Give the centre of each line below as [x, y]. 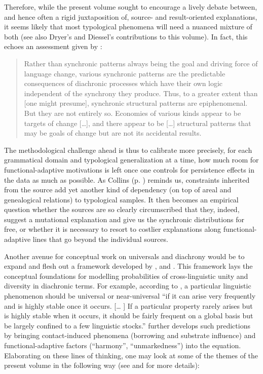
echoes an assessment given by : [53, 46]
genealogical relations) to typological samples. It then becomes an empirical [121, 199]
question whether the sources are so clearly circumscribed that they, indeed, [122, 209]
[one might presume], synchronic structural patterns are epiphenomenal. [136, 103]
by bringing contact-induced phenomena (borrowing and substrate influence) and [130, 335]
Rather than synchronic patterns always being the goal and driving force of [141, 63]
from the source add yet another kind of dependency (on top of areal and [118, 190]
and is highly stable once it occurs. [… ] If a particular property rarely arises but [128, 305]
